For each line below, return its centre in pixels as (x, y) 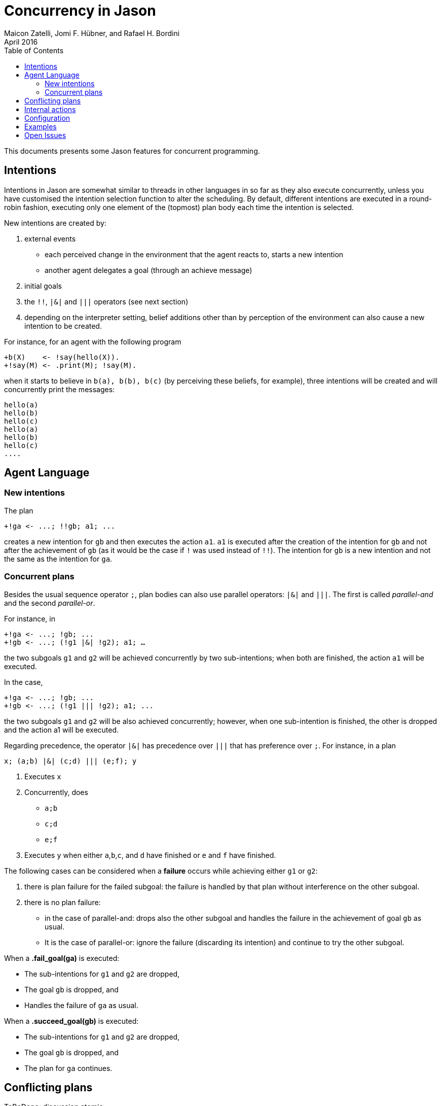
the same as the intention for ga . (58, 559)
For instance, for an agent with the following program (93, 341)
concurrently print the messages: (60, 389)
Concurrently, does (56, 792)
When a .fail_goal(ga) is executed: (62, 958)
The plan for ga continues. (68, 1068)
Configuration (47, 118)
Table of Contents (34, 50)
